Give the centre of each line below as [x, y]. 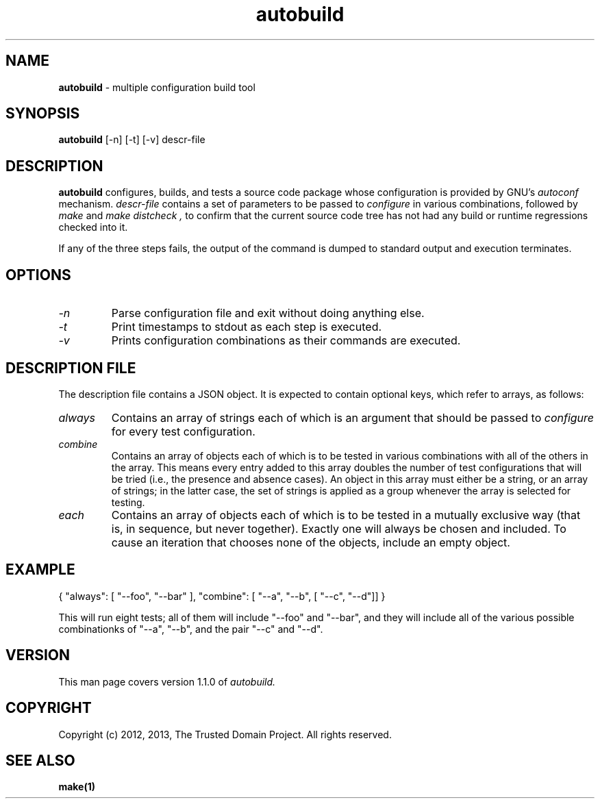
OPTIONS [38, 275]
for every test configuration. [183, 431]
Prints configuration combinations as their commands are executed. [286, 341]
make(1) [77, 787]
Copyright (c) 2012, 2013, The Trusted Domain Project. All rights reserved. [225, 734]
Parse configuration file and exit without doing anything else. [268, 313]
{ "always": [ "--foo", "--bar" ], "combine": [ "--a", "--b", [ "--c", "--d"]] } [222, 596]
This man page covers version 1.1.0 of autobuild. [167, 681]
